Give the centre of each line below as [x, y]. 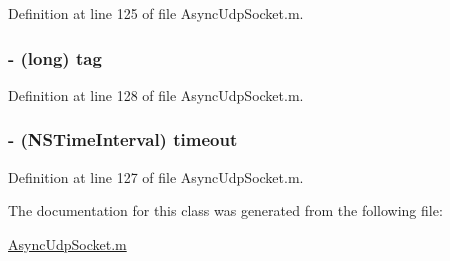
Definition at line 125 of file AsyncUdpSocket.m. [156, 13]
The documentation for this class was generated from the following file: [225, 210]
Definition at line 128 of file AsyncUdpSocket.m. [156, 94]
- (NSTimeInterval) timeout [123, 139]
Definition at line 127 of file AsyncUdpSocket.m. [156, 176]
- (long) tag [55, 57]
